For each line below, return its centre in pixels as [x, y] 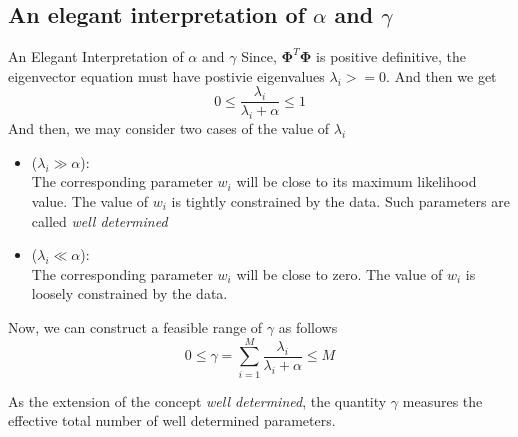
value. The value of [90, 201]
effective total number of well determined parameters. [172, 420]
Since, [259, 56]
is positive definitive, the [391, 56]
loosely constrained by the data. [129, 293]
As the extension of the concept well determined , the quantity [197, 400]
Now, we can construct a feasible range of [135, 327]
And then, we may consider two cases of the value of [169, 128]
